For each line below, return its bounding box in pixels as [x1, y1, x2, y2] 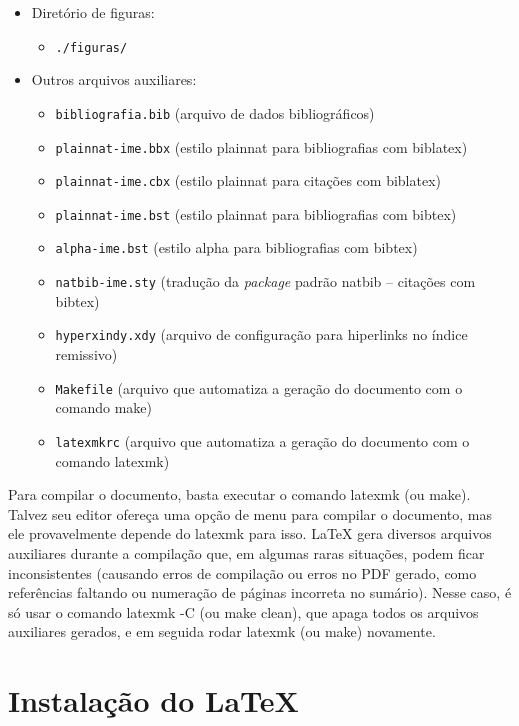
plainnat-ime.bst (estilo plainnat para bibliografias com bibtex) [55, 203, 457, 224]
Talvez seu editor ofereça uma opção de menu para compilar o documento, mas [8, 503, 493, 524]
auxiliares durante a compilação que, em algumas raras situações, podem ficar [8, 542, 485, 563]
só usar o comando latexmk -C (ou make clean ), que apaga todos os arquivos [8, 601, 479, 622]
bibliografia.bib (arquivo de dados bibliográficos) [55, 102, 375, 123]
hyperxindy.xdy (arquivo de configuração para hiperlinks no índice [55, 324, 468, 345]
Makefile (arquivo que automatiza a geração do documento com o [55, 377, 463, 398]
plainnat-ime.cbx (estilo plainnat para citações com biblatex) [55, 170, 441, 191]
